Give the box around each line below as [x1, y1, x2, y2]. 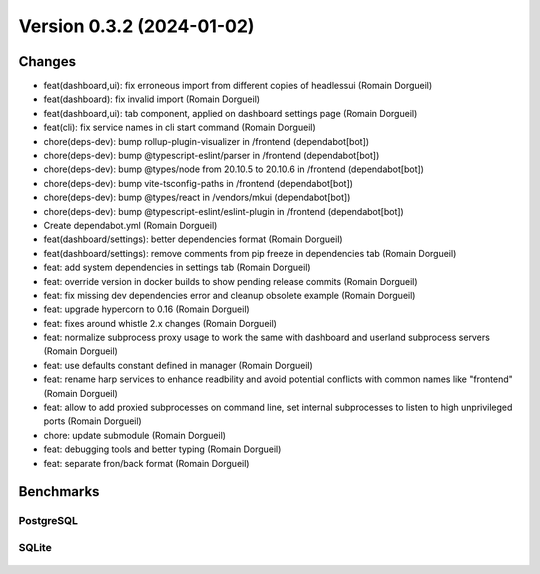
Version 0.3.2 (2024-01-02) [18, 15, 255, 37]
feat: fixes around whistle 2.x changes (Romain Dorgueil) [43, 317, 277, 329]
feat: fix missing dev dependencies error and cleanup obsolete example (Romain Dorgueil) [43, 289, 416, 301]
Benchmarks [18, 483, 100, 500]
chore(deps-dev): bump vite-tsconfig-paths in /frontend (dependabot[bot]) [43, 177, 354, 189]
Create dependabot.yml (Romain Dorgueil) [43, 219, 218, 231]
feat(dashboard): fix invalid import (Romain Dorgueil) [43, 93, 260, 105]
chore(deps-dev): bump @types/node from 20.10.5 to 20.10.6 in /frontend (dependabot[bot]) [43, 163, 425, 175]
